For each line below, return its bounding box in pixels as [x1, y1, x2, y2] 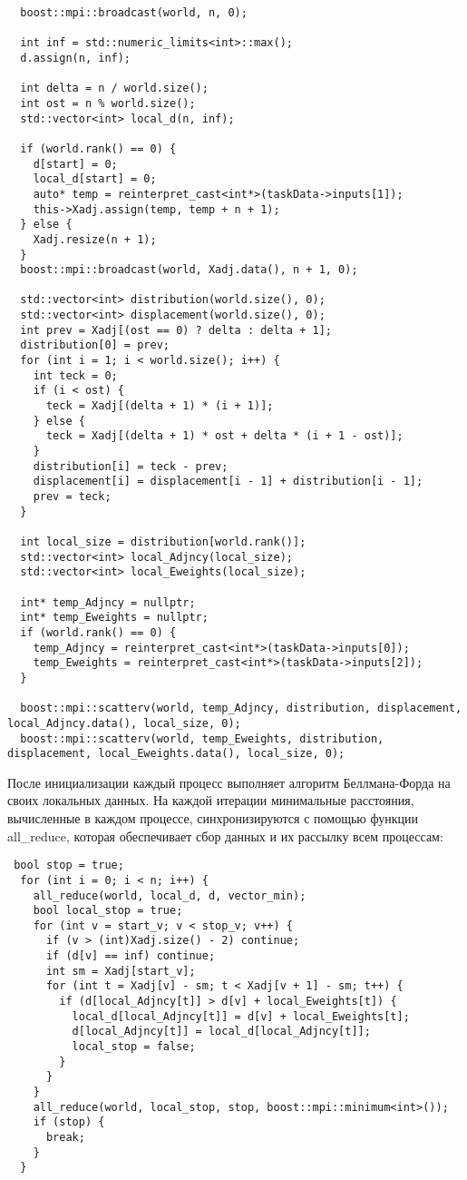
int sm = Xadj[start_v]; [45, 964, 196, 978]
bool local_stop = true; [33, 904, 183, 918]
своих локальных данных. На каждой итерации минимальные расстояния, [7, 791, 414, 810]
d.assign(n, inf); [20, 51, 131, 64]
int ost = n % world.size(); [20, 96, 196, 110]
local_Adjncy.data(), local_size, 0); [7, 716, 241, 730]
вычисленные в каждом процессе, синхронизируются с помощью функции [7, 809, 418, 827]
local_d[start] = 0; [33, 172, 157, 186]
